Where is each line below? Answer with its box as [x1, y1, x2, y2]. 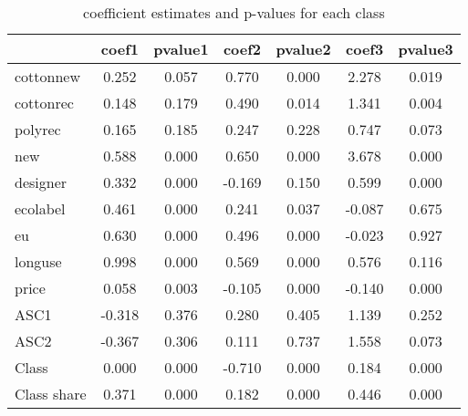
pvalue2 [276, 38, 331, 59]
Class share [15, 383, 87, 404]
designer [15, 172, 68, 192]
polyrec [15, 119, 61, 140]
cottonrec [15, 92, 74, 113]
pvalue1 [153, 38, 209, 59]
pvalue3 [398, 38, 453, 59]
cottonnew [15, 66, 81, 87]
